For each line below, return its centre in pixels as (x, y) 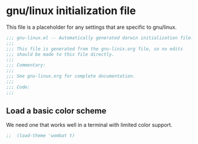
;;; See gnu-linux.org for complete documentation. (71, 76)
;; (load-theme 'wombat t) (41, 136)
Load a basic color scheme (56, 111)
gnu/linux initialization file (71, 11)
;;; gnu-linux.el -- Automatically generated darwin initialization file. (100, 38)
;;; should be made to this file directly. (60, 54)
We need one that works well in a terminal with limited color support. (89, 125)
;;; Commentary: (26, 65)
